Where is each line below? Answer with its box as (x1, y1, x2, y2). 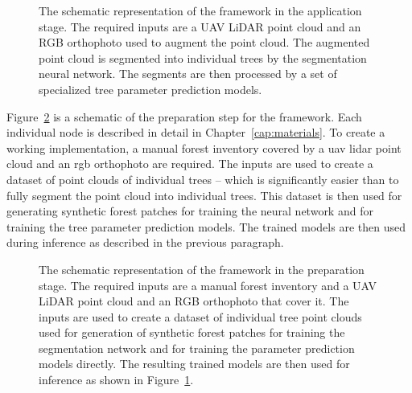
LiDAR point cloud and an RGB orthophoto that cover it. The (39, 293, 349, 309)
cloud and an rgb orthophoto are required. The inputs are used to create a (6, 155, 373, 172)
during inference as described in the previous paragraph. (6, 234, 284, 251)
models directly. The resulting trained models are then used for (39, 355, 350, 372)
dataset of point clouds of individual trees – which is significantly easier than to (6, 170, 399, 187)
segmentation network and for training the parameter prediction (39, 339, 355, 356)
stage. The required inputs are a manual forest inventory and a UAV (39, 276, 377, 293)
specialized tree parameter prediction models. (39, 80, 262, 97)
